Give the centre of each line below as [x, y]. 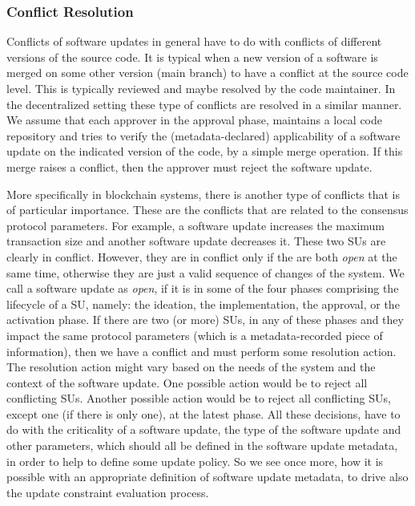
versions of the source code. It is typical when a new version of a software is [192, 57]
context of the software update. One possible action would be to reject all [187, 382]
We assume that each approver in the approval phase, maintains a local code [195, 120]
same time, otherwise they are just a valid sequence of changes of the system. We [205, 272]
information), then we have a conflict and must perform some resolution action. [201, 351]
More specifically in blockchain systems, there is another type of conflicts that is [203, 194]
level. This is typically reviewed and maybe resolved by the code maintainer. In [201, 88]
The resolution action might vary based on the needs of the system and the [191, 367]
